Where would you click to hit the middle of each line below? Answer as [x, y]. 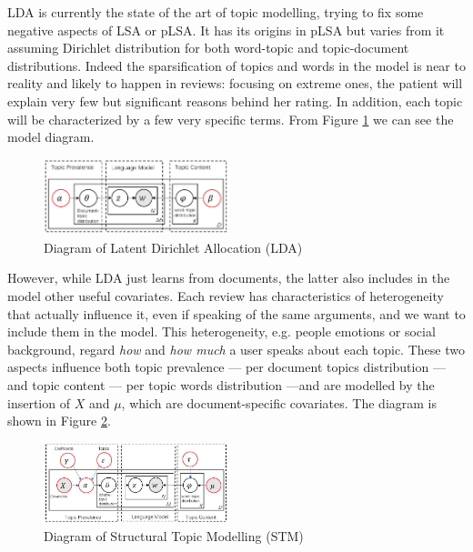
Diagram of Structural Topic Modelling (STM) [174, 536]
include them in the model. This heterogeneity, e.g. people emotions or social [221, 331]
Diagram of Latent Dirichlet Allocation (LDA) [173, 247]
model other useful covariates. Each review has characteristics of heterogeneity [226, 296]
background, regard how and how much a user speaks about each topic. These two [236, 349]
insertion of [39, 402]
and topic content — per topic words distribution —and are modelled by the [221, 385]
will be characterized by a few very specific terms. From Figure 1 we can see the [231, 119]
